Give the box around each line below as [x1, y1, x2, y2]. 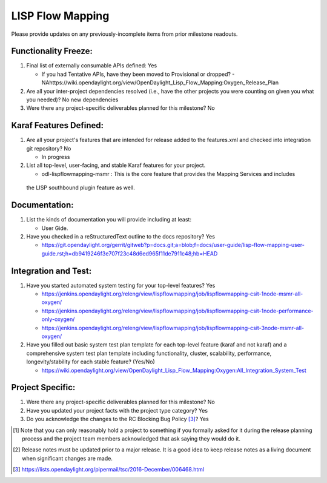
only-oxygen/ [41, 316, 75, 323]
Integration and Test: [11, 266, 92, 276]
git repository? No [26, 144, 71, 152]
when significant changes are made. [22, 454, 113, 462]
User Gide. [41, 225, 68, 232]
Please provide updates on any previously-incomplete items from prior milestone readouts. [11, 30, 238, 38]
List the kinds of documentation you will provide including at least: [26, 216, 192, 223]
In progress [41, 154, 70, 161]
